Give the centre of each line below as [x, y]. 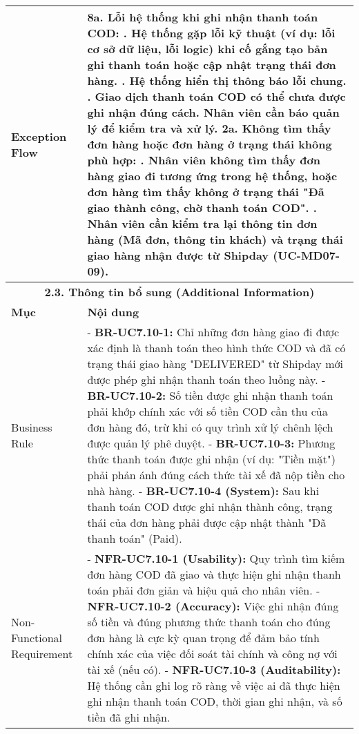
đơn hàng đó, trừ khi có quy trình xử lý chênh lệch [210, 427]
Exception [39, 136]
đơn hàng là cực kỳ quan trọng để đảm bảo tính [203, 638]
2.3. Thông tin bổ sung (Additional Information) [179, 292]
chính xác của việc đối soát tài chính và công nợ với [212, 654]
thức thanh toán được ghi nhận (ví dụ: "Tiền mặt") [211, 459]
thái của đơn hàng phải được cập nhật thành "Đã [207, 522]
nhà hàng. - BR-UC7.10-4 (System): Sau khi [203, 491]
